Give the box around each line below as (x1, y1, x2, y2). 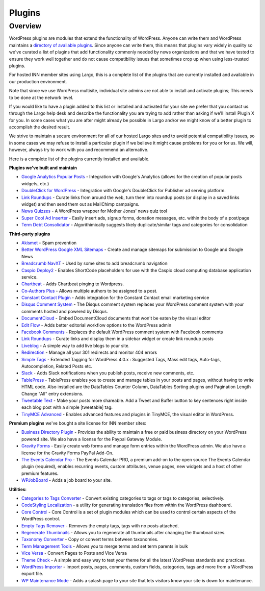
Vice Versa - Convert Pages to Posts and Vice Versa (21, 550, 127, 556)
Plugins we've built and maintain (9, 165, 77, 171)
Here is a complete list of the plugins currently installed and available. (9, 156, 150, 162)
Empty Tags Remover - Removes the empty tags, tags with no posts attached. (21, 522, 179, 529)
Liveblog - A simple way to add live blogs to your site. (21, 343, 130, 348)
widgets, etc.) (21, 180, 49, 186)
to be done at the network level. (9, 95, 74, 100)
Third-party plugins (9, 231, 51, 237)
